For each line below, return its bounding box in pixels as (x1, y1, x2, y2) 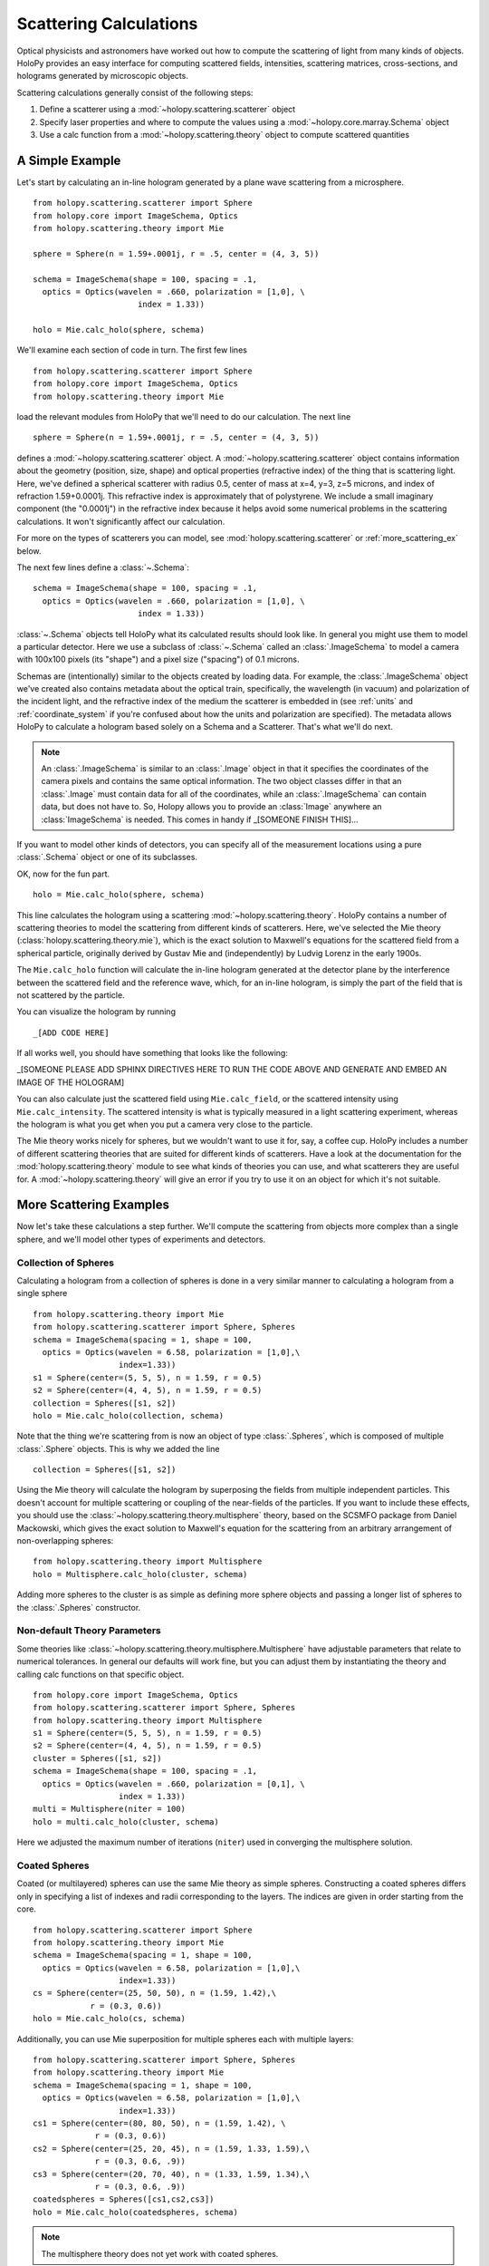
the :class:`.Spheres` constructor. (16, 1602, 141, 1612)
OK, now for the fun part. (16, 868, 110, 879)
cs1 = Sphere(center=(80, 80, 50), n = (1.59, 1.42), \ (33, 2118, 286, 2128)
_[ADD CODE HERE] (33, 1027, 110, 1038)
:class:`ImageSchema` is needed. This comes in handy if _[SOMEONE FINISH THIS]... (41, 814, 359, 825)
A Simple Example (16, 152, 121, 168)
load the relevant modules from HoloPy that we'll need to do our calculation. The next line (16, 412, 351, 422)
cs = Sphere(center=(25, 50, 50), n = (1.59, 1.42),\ (33, 1988, 276, 1999)
